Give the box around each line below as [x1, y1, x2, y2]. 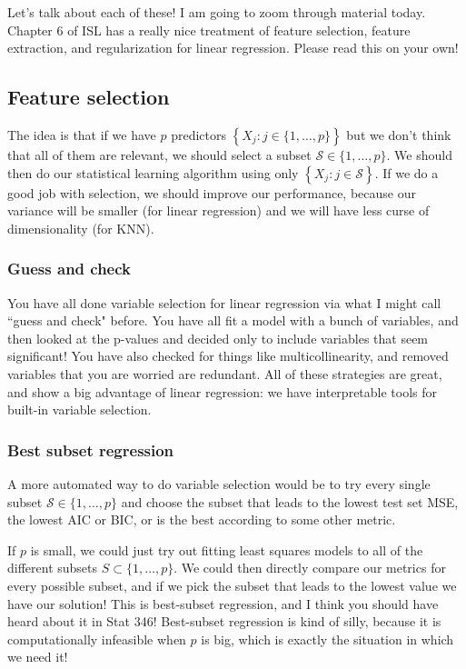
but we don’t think [346, 125, 451, 144]
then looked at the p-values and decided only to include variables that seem [7, 328, 429, 347]
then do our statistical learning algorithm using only [7, 163, 299, 182]
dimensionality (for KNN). [7, 218, 154, 237]
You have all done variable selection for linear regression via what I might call [7, 293, 441, 312]
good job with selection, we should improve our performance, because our [7, 183, 416, 202]
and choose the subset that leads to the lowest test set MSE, [121, 492, 459, 511]
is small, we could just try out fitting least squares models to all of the [30, 540, 423, 559]
